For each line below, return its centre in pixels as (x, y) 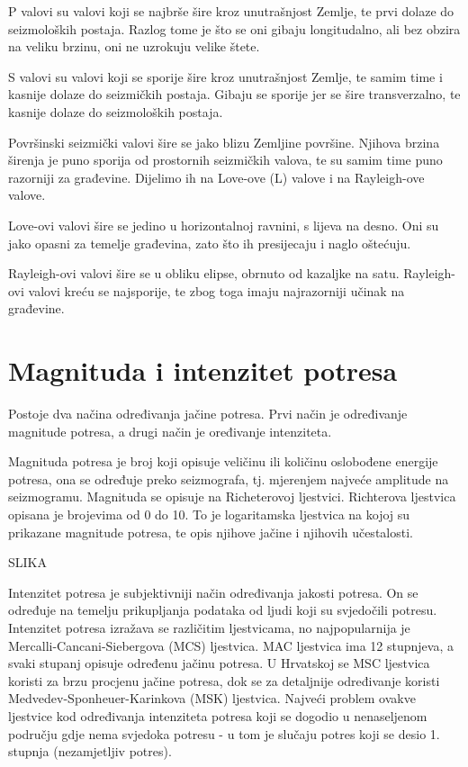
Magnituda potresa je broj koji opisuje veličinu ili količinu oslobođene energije (223, 461)
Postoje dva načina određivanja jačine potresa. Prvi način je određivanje (208, 414)
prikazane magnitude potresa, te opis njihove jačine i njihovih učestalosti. (211, 532)
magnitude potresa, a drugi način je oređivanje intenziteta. (170, 431)
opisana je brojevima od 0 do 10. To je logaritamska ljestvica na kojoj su (209, 514)
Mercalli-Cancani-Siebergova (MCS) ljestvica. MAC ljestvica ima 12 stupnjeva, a (231, 645)
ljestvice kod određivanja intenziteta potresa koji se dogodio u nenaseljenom (218, 715)
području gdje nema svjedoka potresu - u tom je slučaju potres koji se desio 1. (224, 733)
